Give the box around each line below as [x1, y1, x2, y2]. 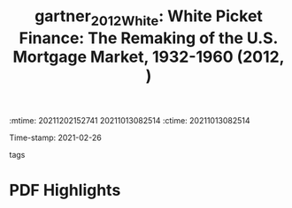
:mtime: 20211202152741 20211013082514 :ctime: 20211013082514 [9, 115, 250, 125]
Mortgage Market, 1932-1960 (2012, [12, 47, 285, 67]
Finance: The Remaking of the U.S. [19, 28, 279, 48]
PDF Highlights [9, 180, 121, 200]
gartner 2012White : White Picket [34, 6, 264, 29]
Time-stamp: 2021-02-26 [9, 132, 102, 143]
